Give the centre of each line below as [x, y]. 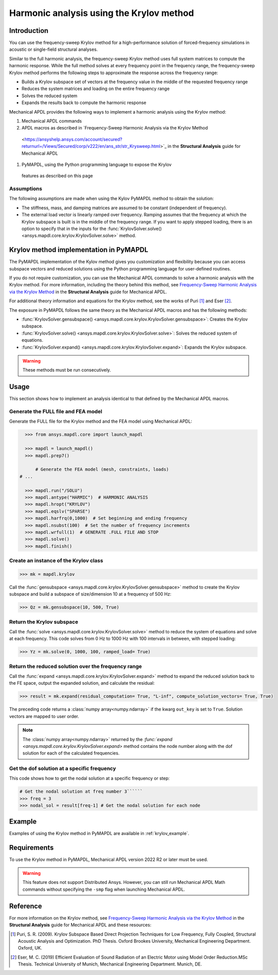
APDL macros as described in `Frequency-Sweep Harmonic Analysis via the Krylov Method [115, 128]
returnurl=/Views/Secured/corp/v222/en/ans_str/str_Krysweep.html [91, 146]
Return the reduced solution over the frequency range [76, 666]
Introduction [29, 31]
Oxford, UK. [30, 948]
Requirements [32, 847]
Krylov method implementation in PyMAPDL [79, 250]
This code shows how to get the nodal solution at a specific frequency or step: [89, 778]
